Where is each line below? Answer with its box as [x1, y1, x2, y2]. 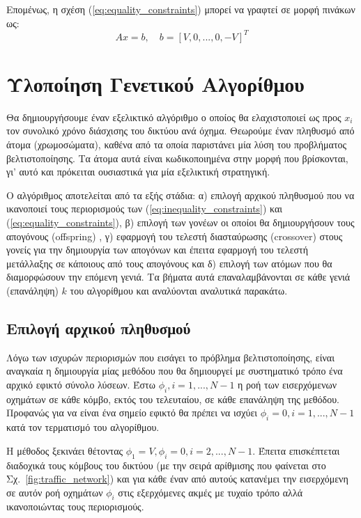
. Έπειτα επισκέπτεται [252, 443, 340, 457]
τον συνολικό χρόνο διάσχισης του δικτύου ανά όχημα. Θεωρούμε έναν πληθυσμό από [6, 123, 355, 138]
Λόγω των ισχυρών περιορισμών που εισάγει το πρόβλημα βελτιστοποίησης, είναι [6, 350, 335, 364]
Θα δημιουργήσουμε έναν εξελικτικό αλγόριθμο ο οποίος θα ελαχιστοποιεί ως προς [6, 109, 341, 124]
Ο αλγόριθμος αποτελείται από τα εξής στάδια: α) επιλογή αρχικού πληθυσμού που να [6, 187, 355, 202]
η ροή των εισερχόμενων [238, 377, 337, 391]
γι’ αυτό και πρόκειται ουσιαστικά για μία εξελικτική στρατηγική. [6, 164, 270, 179]
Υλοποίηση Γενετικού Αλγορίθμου [6, 69, 305, 97]
